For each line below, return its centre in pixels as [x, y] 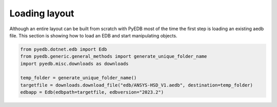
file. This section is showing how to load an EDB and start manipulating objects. [93, 35]
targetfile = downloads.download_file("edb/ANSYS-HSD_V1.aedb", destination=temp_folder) [137, 85]
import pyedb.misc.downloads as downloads [74, 63]
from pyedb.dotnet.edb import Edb [64, 49]
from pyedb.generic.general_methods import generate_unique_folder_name [114, 57]
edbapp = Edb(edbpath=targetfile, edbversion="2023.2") [92, 92]
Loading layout [42, 13]
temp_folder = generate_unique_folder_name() [78, 78]
